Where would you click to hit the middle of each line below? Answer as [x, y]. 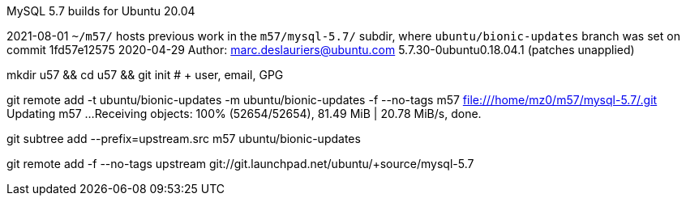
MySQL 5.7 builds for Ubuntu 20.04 [101, 11]
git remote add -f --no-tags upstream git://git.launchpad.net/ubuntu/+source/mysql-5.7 [240, 164]
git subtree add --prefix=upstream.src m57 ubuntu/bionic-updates [184, 139]
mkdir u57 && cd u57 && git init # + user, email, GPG [145, 75]
